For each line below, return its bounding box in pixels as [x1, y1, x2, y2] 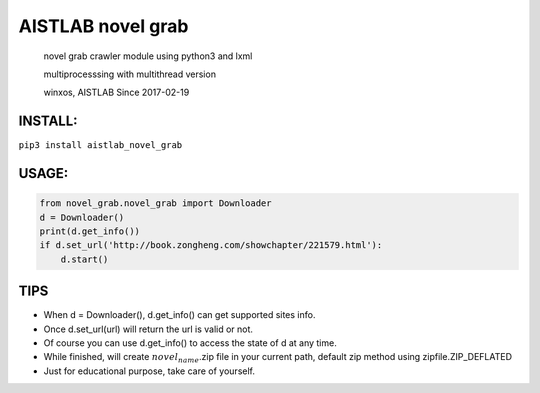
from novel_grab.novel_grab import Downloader [39, 198, 272, 209]
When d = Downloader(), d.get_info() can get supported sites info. [43, 309, 316, 321]
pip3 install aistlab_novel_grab [18, 140, 183, 151]
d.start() [60, 253, 109, 265]
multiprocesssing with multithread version [43, 68, 217, 80]
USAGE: [18, 165, 69, 182]
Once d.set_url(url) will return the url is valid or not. [43, 323, 254, 335]
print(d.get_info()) [39, 226, 140, 237]
